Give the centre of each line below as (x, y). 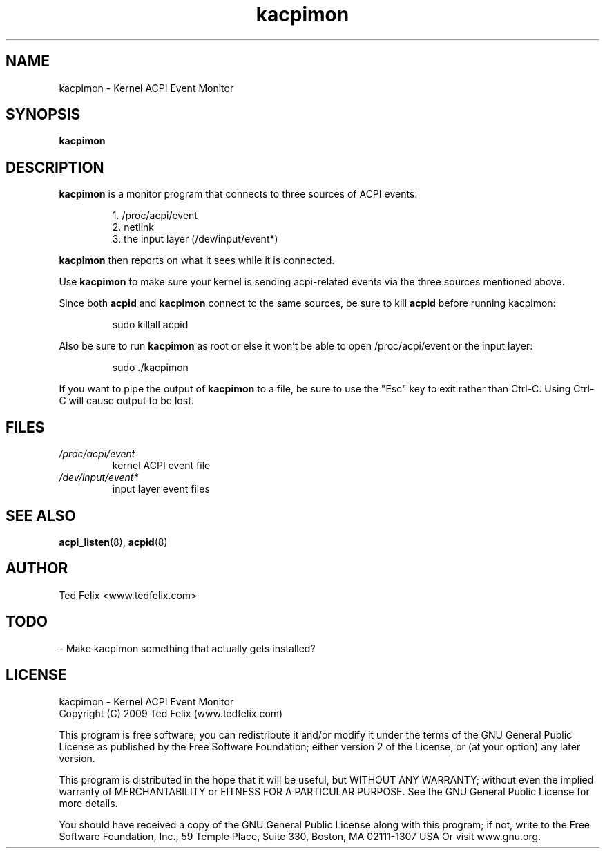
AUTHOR (37, 569)
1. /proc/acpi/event (155, 216)
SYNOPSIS (43, 115)
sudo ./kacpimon (150, 368)
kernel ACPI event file (161, 466)
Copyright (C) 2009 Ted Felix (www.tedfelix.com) (171, 713)
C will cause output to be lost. (126, 401)
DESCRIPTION (55, 167)
